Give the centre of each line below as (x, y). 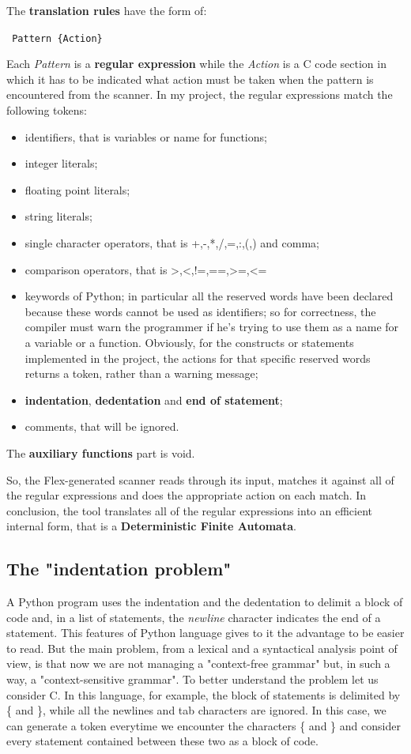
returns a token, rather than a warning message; (141, 373)
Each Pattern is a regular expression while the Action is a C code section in (196, 64)
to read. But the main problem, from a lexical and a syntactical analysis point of (202, 648)
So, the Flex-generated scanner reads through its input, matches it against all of (200, 479)
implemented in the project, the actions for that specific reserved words (198, 358)
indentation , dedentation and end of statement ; (154, 400)
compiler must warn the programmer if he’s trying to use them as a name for (212, 327)
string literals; (58, 216)
